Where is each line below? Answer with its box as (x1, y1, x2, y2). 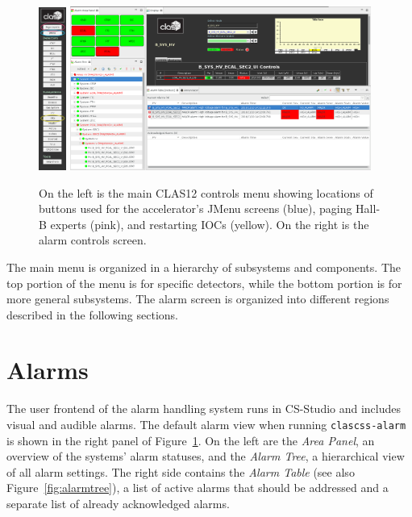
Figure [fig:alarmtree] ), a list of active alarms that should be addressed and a (6, 479, 389, 496)
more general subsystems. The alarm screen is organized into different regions (6, 290, 389, 307)
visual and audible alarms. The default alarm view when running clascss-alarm (6, 416, 406, 432)
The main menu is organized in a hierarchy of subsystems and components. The (6, 258, 401, 275)
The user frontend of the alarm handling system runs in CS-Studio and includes (6, 400, 402, 417)
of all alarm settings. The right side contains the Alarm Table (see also (6, 463, 355, 480)
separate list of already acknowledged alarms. (6, 495, 230, 512)
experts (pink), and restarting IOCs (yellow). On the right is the (50, 215, 369, 232)
